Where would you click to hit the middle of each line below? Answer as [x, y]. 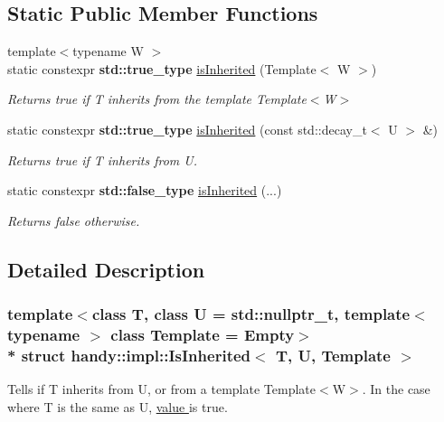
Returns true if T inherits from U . [102, 159]
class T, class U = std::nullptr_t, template [251, 314]
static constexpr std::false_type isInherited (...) [145, 190]
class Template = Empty [203, 334]
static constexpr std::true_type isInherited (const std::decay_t [187, 129]
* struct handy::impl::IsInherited [129, 355]
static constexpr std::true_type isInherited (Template [162, 68]
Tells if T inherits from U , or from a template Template [161, 389]
